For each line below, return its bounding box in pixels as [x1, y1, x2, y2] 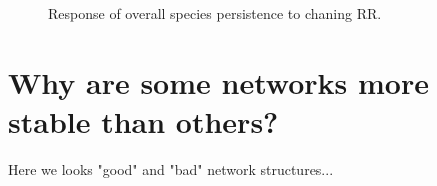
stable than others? [8, 100, 279, 141]
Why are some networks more [8, 61, 429, 102]
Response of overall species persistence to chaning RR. [48, 3, 382, 23]
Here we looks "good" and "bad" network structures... [8, 158, 334, 179]
